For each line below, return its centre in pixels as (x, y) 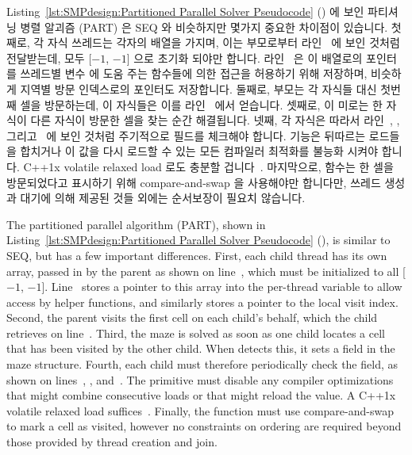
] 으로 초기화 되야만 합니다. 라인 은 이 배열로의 (245, 57)
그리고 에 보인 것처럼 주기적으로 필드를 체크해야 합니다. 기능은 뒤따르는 (186, 135)
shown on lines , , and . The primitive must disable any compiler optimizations (200, 379)
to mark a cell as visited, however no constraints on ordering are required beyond (204, 426)
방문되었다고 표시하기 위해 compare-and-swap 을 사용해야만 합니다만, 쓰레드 (194, 182)
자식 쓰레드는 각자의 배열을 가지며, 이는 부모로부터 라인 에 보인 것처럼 (223, 42)
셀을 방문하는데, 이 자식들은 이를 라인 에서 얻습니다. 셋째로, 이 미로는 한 (201, 104)
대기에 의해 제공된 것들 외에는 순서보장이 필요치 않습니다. (163, 198)
